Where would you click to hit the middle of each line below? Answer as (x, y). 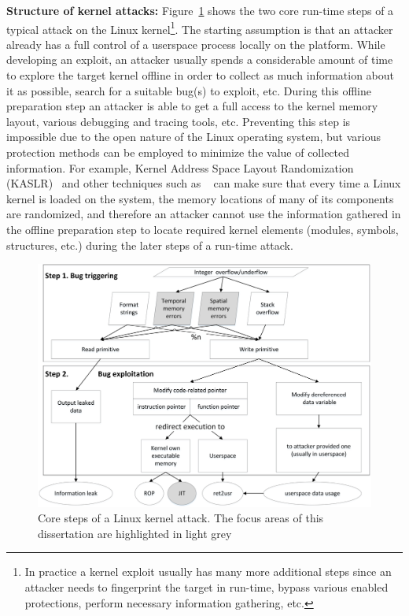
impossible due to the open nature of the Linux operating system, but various (193, 137)
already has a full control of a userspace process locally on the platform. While (196, 44)
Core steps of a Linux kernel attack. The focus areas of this (181, 518)
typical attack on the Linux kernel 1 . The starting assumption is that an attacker (200, 28)
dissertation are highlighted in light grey (135, 533)
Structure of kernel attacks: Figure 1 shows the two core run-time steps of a (200, 10)
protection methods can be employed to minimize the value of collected (178, 152)
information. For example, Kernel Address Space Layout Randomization (180, 167)
